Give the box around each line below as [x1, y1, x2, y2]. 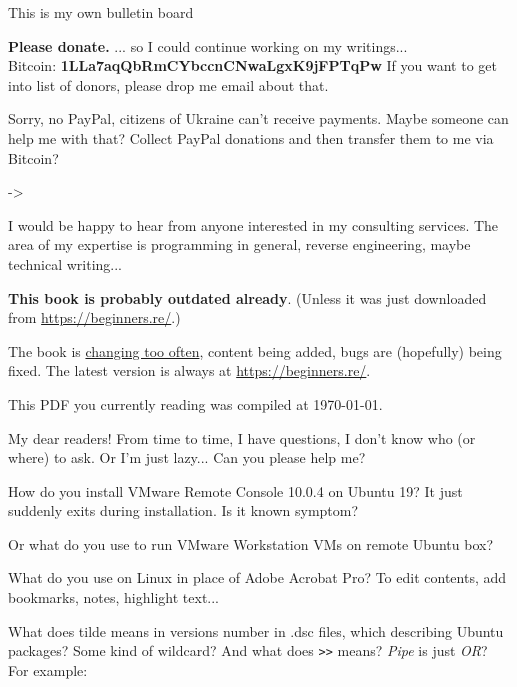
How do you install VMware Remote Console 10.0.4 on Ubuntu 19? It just [8, 480, 463, 501]
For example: [8, 659, 88, 680]
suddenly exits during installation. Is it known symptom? [8, 500, 359, 521]
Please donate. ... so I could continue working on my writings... [8, 35, 408, 56]
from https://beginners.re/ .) [8, 307, 181, 328]
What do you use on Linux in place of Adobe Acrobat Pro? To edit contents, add [8, 567, 507, 588]
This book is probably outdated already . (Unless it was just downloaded [8, 287, 487, 308]
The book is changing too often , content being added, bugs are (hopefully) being [8, 340, 502, 361]
